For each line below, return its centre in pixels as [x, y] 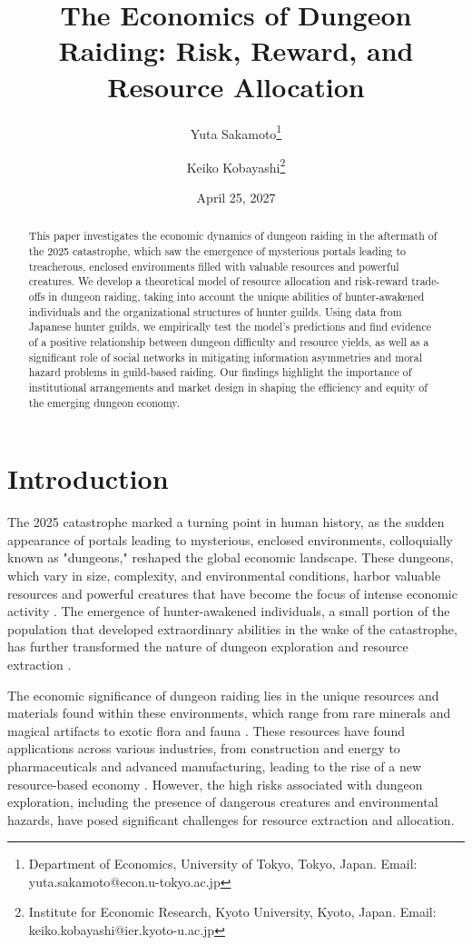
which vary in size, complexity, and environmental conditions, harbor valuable [224, 575]
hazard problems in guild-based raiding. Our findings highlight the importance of [220, 372]
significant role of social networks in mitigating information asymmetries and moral [225, 357]
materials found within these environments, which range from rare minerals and [229, 713]
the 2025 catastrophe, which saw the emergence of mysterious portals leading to [217, 251]
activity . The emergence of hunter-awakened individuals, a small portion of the [229, 611]
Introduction [88, 478]
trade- [426, 281]
